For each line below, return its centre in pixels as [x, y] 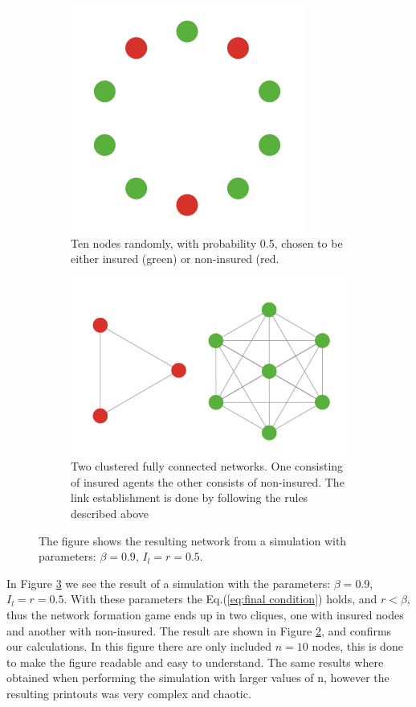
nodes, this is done [357, 646]
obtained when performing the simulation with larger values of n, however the [198, 678]
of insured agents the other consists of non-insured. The [208, 481]
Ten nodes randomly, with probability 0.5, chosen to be [207, 243]
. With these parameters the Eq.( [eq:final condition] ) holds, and [220, 599]
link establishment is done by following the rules [190, 497]
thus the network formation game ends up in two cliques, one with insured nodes [205, 615]
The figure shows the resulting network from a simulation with [193, 540]
